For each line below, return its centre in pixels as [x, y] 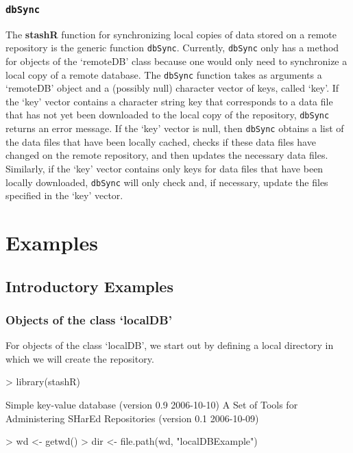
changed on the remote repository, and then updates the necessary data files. [167, 155]
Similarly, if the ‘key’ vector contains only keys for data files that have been [165, 168]
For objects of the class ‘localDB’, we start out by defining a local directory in [170, 345]
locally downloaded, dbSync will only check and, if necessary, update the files [167, 182]
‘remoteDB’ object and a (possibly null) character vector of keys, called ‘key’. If [172, 88]
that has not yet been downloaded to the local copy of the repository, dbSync [168, 115]
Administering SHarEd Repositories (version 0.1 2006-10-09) [132, 418]
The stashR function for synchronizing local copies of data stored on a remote [171, 34]
